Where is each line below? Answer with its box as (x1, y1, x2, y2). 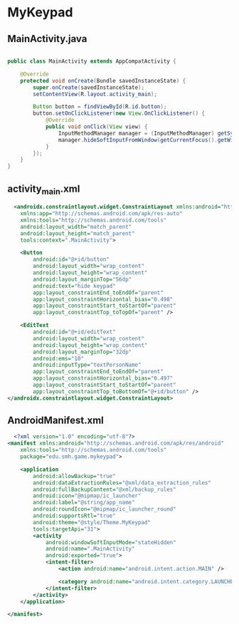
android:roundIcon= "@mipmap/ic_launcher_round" (33, 506, 176, 513)
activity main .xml (7, 182, 80, 197)
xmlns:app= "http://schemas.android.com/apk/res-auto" (20, 210, 183, 217)
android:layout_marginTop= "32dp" (33, 348, 132, 355)
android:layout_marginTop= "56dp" (33, 276, 132, 283)
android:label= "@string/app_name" (33, 499, 135, 506)
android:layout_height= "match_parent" (20, 229, 135, 237)
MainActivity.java (7, 33, 87, 45)
